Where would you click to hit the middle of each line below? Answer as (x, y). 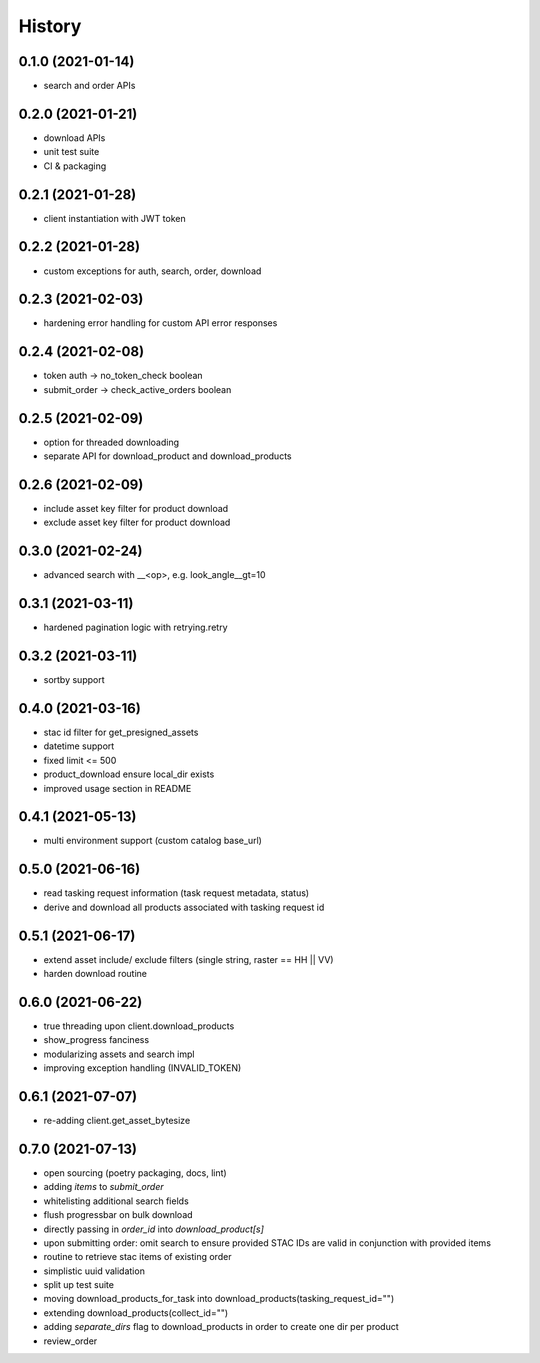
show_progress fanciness (96, 1040)
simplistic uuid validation (94, 1271)
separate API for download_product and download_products (167, 456)
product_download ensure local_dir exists (129, 774)
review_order (70, 1341)
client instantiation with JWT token (115, 218)
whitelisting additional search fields (116, 1201)
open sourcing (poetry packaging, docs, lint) (135, 1172)
